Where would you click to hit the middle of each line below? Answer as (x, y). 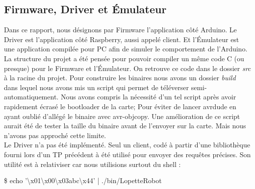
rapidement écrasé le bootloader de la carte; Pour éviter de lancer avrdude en (120, 106)
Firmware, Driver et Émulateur (85, 9)
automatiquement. (31, 97)
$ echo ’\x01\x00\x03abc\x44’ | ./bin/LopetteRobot (83, 180)
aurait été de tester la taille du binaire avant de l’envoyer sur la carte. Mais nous (125, 126)
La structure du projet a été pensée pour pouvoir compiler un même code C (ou (124, 58)
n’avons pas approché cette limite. (55, 135)
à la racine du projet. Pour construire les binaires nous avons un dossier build (120, 78)
